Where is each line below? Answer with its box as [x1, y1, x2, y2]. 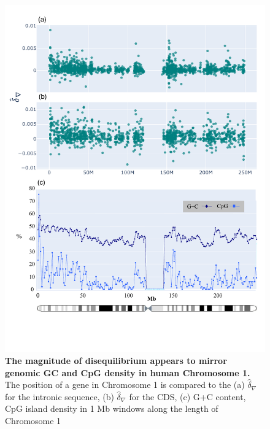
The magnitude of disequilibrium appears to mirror [5, 354, 227, 366]
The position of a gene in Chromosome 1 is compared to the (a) [5, 378, 245, 391]
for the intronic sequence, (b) [5, 390, 114, 403]
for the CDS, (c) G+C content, [129, 390, 246, 403]
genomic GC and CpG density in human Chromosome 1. [5, 366, 250, 379]
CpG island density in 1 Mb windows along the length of [5, 402, 218, 415]
